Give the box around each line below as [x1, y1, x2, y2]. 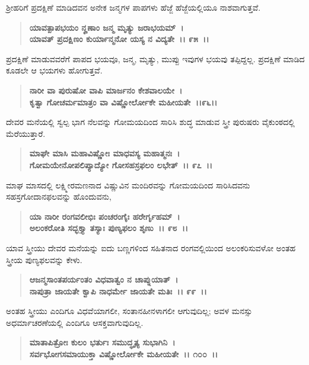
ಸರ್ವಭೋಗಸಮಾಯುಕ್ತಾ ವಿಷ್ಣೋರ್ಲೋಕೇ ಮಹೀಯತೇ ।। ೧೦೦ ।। [29, 348, 218, 360]
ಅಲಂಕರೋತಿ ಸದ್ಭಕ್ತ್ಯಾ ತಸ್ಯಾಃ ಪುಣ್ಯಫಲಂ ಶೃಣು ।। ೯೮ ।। [29, 222, 189, 234]
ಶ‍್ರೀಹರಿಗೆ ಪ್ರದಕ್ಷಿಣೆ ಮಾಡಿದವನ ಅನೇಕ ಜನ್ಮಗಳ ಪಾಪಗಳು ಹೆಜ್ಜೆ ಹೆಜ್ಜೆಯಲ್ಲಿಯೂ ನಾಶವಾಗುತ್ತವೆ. [6, 1, 261, 13]
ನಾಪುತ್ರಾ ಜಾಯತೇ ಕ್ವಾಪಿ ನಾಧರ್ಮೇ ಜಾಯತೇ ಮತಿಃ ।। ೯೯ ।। [29, 284, 207, 297]
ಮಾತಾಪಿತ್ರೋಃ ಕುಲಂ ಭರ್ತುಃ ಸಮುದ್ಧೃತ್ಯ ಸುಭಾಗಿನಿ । [29, 336, 176, 348]
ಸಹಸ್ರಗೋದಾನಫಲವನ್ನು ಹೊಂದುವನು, [6, 190, 112, 203]
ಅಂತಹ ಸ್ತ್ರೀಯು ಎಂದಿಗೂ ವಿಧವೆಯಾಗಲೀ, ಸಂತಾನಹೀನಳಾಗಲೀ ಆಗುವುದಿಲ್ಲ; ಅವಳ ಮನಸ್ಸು [6, 305, 253, 317]
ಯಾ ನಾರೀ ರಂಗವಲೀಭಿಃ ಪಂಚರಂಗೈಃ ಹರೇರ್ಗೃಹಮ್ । [29, 210, 180, 222]
